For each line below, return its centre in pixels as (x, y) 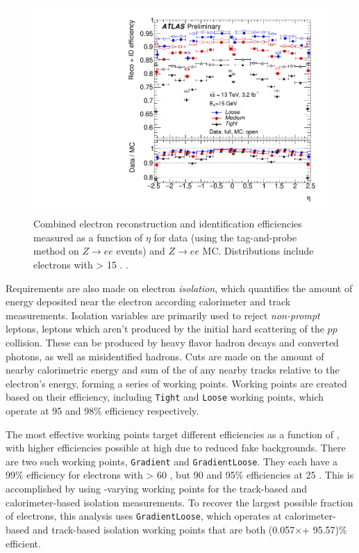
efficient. (23, 543)
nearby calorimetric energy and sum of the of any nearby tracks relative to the (173, 370)
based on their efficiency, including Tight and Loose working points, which (165, 397)
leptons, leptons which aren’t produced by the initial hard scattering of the (165, 329)
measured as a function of (88, 237)
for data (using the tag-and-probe (225, 237)
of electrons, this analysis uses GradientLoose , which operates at (144, 516)
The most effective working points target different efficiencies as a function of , (173, 434)
